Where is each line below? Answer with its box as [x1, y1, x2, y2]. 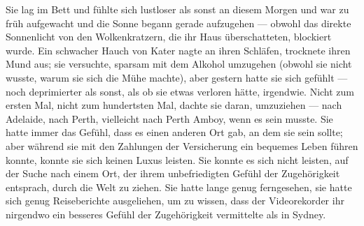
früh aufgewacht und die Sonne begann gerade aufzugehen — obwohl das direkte [6, 15, 351, 30]
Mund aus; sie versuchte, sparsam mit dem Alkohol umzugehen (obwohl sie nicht [6, 56, 352, 71]
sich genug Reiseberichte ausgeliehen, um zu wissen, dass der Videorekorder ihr [6, 193, 344, 208]
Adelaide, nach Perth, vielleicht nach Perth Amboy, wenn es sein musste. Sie [6, 111, 333, 126]
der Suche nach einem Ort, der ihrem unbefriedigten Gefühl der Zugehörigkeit [6, 166, 340, 181]
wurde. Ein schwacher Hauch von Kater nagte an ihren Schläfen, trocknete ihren [6, 43, 351, 57]
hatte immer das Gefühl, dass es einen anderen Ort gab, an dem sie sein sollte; [6, 125, 343, 140]
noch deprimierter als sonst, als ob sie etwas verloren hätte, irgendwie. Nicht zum [6, 84, 355, 98]
